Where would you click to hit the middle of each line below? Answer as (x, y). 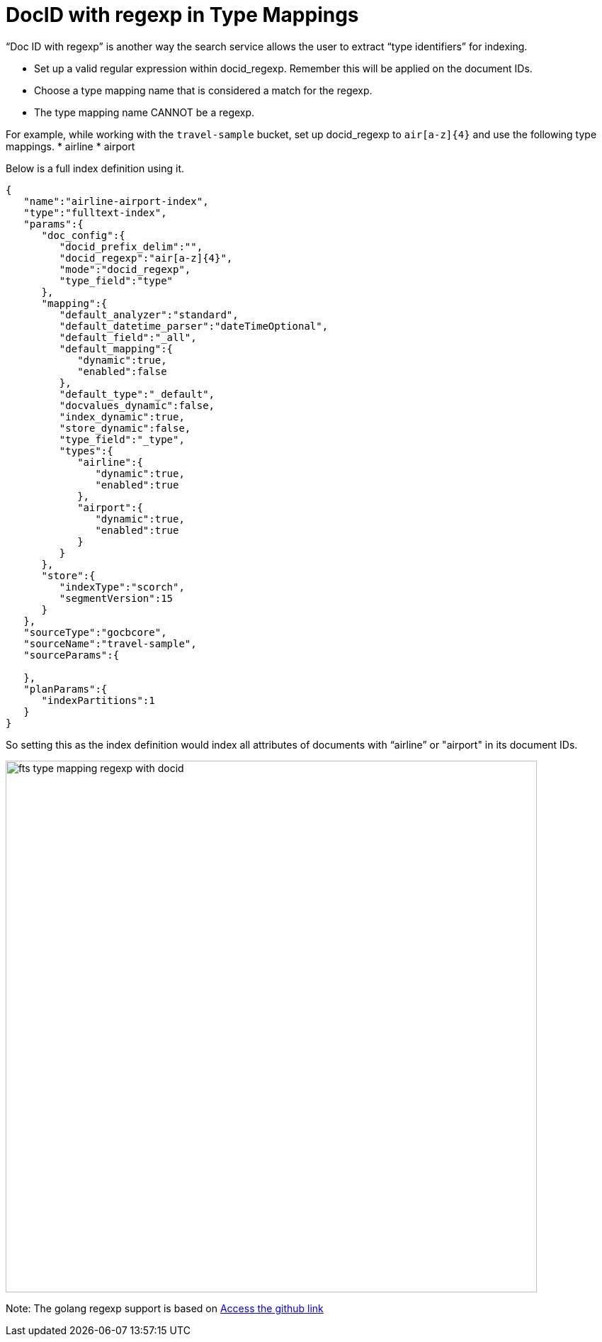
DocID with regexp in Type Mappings (182, 15)
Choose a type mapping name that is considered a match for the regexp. (203, 90)
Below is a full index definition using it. (95, 168)
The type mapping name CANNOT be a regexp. (144, 112)
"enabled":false (122, 371)
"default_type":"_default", (137, 394)
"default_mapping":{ (116, 348)
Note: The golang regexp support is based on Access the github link (165, 1308)
